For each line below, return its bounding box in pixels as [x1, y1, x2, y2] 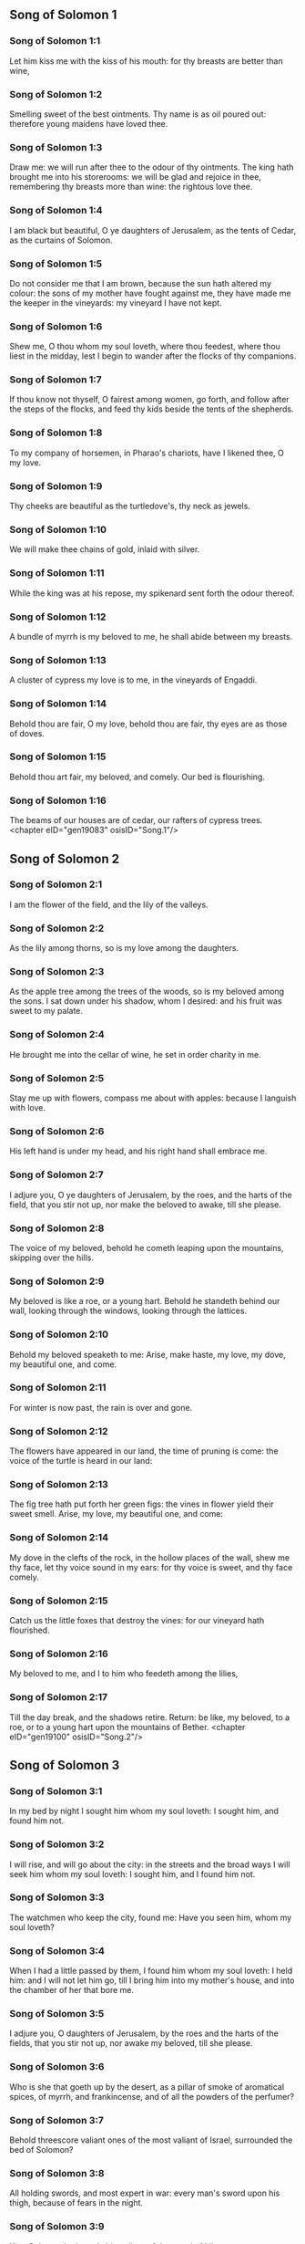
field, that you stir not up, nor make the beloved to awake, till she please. [9, 1199, 282, 1210]
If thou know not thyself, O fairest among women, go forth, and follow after [9, 394, 290, 405]
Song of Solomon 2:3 [9, 965, 105, 978]
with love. [9, 1102, 46, 1113]
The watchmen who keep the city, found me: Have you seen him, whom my [9, 1912, 292, 1923]
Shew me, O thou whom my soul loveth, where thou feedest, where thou [9, 341, 280, 352]
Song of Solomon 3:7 [9, 2114, 105, 2126]
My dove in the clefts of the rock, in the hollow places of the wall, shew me [9, 1551, 290, 1563]
